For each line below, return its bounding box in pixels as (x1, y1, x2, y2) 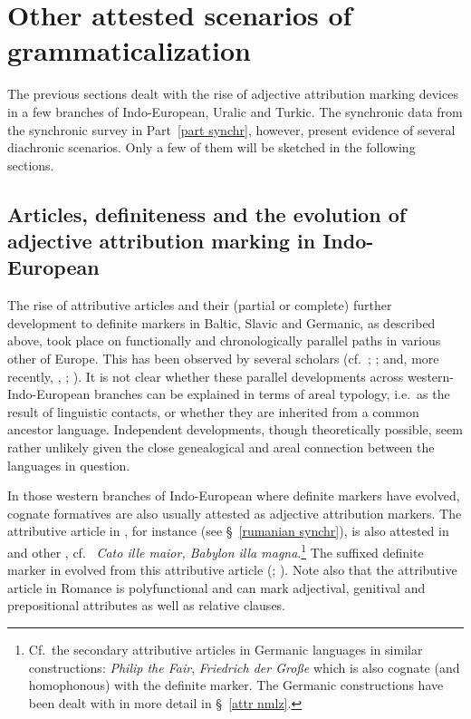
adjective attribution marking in (7, 227, 316, 255)
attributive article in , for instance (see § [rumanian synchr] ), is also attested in (7, 521, 449, 540)
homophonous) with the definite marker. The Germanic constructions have (28, 675, 444, 695)
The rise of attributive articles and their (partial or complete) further (7, 296, 392, 315)
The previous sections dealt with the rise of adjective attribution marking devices (7, 84, 458, 103)
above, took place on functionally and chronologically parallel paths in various (7, 331, 441, 350)
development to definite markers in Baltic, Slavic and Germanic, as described (7, 313, 436, 332)
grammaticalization (7, 32, 251, 69)
